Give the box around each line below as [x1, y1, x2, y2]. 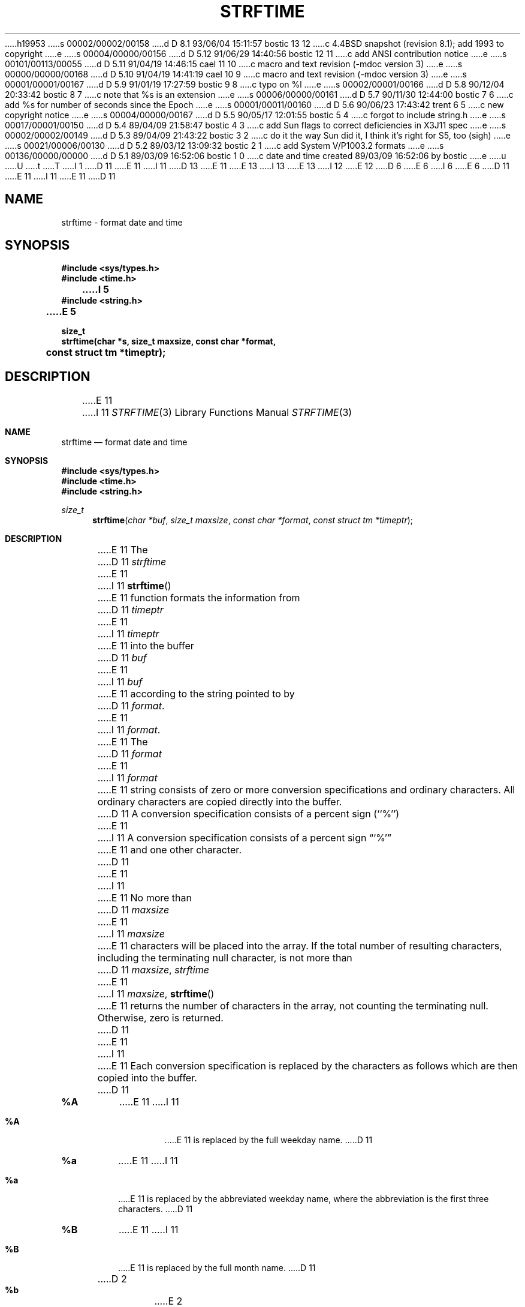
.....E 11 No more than [97, 892, 192, 904]
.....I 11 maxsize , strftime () [97, 988, 215, 1000]
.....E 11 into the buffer [97, 640, 194, 652]
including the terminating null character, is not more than [97, 952, 352, 964]
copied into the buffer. [97, 1072, 197, 1084]
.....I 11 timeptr [97, 628, 159, 640]
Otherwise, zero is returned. [97, 1012, 224, 1024]
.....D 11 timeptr [97, 604, 164, 616]
